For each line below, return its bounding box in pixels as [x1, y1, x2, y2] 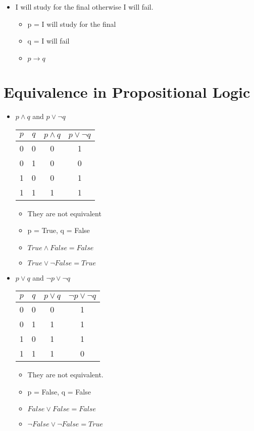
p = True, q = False [27, 225, 90, 236]
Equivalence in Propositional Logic [4, 81, 250, 102]
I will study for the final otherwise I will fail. [15, 2, 154, 12]
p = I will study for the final [27, 18, 116, 29]
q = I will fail [27, 35, 70, 46]
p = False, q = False [27, 386, 91, 397]
